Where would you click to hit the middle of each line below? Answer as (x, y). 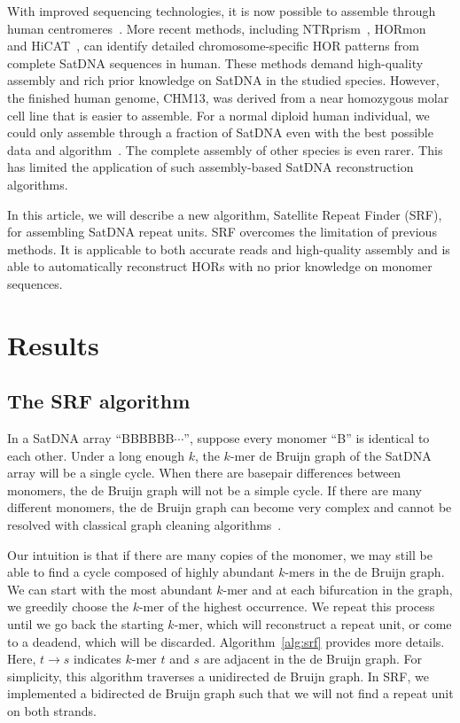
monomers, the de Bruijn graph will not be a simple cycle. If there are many (214, 490)
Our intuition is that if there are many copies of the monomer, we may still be (220, 554)
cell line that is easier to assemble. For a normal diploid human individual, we (218, 115)
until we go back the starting (86, 624)
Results (53, 344)
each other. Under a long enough (96, 455)
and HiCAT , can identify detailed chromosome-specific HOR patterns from (213, 46)
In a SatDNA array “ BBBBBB (91, 438)
